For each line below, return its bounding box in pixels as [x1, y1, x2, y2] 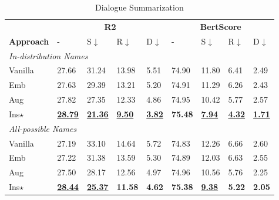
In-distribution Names [9, 49, 88, 62]
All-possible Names [9, 122, 77, 134]
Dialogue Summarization [95, 1, 184, 13]
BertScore [200, 20, 241, 32]
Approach [9, 35, 49, 47]
